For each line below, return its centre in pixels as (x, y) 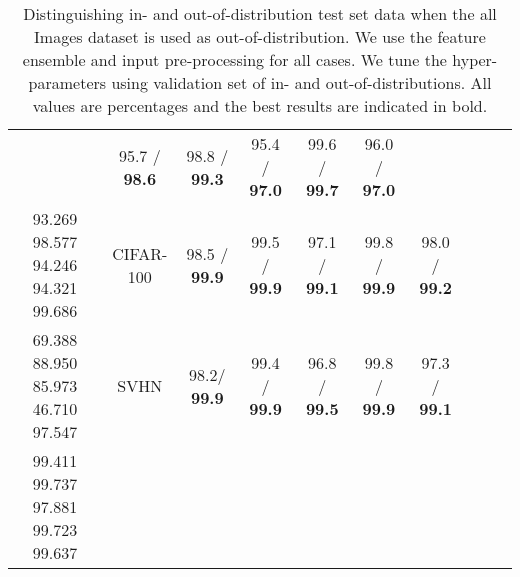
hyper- (475, 59)
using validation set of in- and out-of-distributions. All (301, 82)
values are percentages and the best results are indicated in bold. (260, 105)
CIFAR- (140, 253)
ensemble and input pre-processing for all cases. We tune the (234, 59)
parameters (67, 82)
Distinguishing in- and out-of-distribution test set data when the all (260, 13)
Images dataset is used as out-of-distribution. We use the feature (260, 36)
